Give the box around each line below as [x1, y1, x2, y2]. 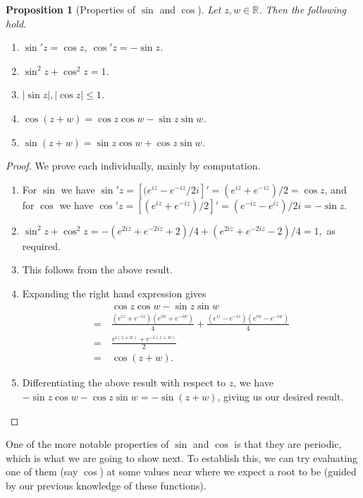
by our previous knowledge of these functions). [6, 478, 207, 493]
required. [22, 238, 61, 253]
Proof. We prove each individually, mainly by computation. [6, 158, 261, 173]
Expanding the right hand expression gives [22, 285, 207, 300]
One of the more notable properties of [6, 437, 169, 451]
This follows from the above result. [22, 262, 173, 277]
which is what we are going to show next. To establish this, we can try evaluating [6, 450, 357, 465]
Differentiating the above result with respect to [22, 375, 226, 390]
